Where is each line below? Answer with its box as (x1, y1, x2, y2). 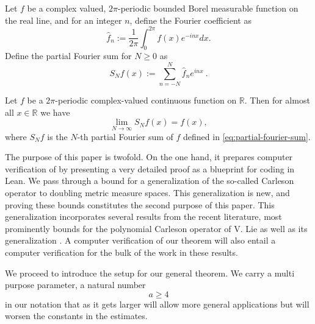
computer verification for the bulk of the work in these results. (5, 245, 238, 258)
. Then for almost (244, 94, 310, 107)
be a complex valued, (27, 2, 106, 14)
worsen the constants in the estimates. (5, 309, 148, 322)
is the (47, 130, 68, 143)
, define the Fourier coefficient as (129, 13, 252, 26)
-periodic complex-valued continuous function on (55, 94, 237, 107)
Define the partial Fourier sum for (5, 49, 132, 62)
